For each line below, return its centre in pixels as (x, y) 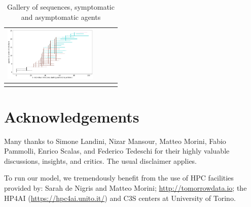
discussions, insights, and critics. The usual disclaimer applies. (101, 160)
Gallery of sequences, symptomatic (61, 7)
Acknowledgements (72, 116)
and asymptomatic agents (61, 17)
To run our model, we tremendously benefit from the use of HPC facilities (119, 178)
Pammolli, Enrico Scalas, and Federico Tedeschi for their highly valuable (117, 151)
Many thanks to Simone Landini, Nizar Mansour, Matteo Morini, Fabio (115, 141)
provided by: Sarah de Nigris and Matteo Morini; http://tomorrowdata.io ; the (126, 188)
